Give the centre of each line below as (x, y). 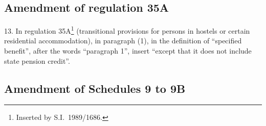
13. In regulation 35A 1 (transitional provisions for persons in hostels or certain (127, 30)
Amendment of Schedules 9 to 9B (95, 88)
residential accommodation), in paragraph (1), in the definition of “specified (123, 41)
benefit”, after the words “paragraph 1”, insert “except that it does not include (128, 51)
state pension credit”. (37, 60)
